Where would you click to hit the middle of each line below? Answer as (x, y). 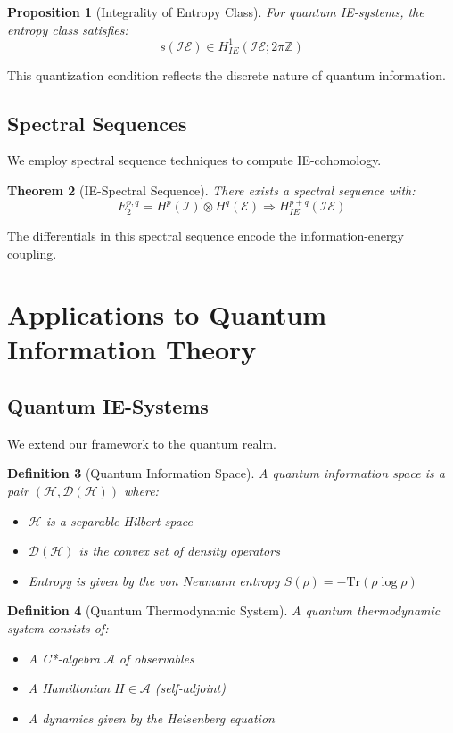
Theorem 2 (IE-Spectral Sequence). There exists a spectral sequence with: (211, 190)
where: (141, 491)
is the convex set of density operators (179, 551)
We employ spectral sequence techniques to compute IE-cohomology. (194, 160)
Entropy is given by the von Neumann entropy (154, 580)
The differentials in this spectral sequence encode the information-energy (206, 235)
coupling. (32, 253)
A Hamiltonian (69, 688)
